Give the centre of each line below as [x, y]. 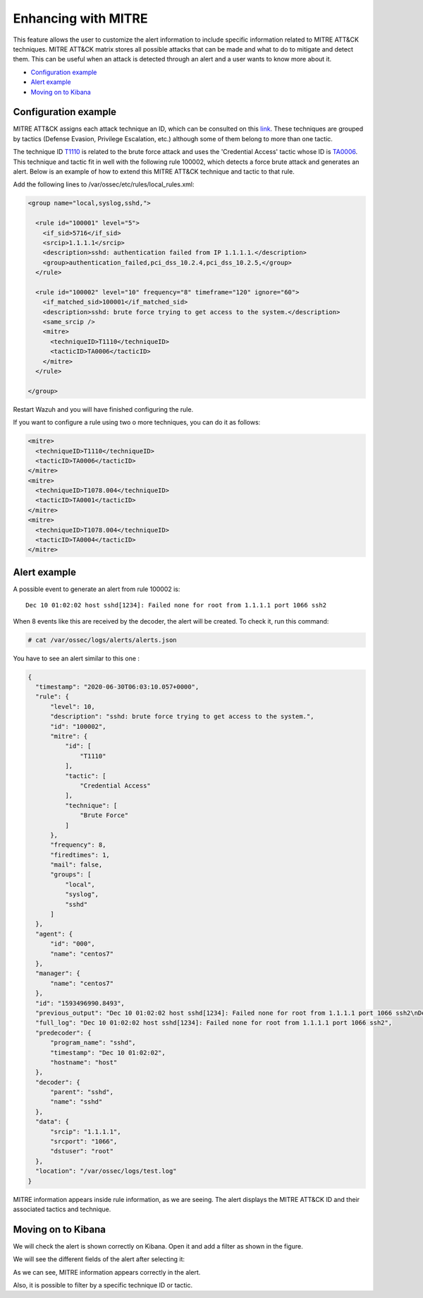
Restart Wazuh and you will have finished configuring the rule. [103, 409]
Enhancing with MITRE [80, 18]
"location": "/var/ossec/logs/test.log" [106, 1171]
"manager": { [58, 973]
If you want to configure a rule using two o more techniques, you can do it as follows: [137, 422]
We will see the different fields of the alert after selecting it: [99, 1259]
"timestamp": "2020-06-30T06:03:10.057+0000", [117, 687]
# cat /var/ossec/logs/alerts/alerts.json [102, 640]
